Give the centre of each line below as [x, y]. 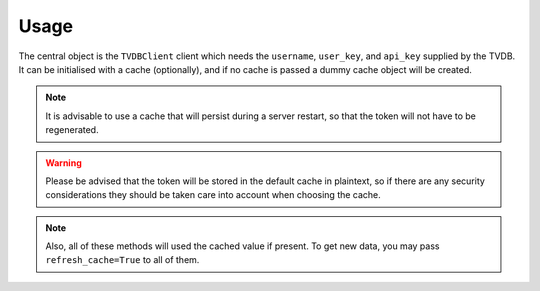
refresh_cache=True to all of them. [122, 260]
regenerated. [72, 130]
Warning [63, 162]
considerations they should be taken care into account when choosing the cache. [213, 195]
